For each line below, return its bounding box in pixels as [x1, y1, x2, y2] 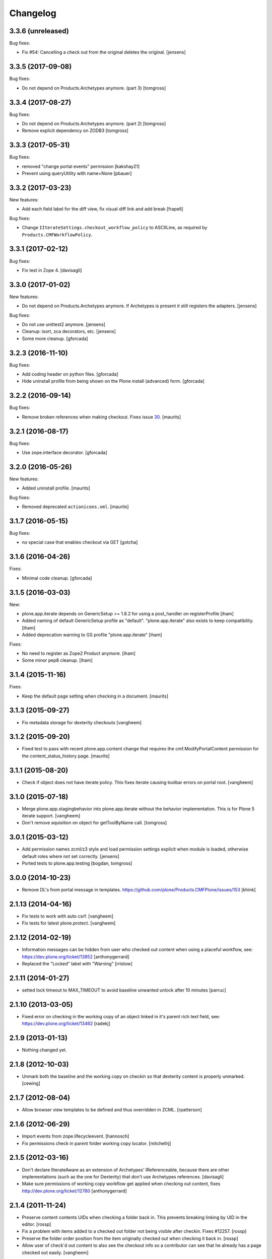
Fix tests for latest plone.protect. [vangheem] [22, 920, 116, 926]
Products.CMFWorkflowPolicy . [22, 232, 93, 238]
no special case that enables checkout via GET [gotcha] [22, 539, 138, 545]
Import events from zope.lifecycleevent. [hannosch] [22, 1133, 129, 1139]
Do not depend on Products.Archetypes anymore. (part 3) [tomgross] [22, 85, 166, 91]
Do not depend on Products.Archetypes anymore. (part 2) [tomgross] [22, 121, 166, 127]
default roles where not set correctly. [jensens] [22, 853, 119, 859]
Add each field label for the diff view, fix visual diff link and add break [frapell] [22, 206, 183, 212]
